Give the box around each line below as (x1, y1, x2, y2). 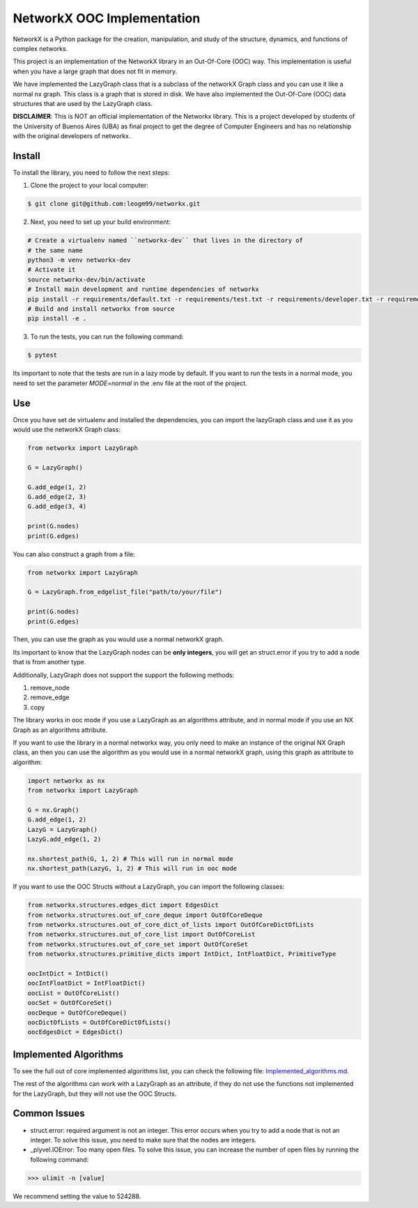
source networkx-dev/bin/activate (27, 276, 146, 283)
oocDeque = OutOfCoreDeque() (27, 1008, 127, 1017)
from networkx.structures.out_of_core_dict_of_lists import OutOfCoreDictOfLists (27, 921, 315, 929)
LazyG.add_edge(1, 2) (27, 835, 102, 844)
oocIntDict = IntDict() (27, 969, 109, 977)
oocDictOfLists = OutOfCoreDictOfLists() (27, 1018, 171, 1026)
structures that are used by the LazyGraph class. (13, 99, 153, 107)
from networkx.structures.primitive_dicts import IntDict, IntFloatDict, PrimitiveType (27, 950, 336, 958)
